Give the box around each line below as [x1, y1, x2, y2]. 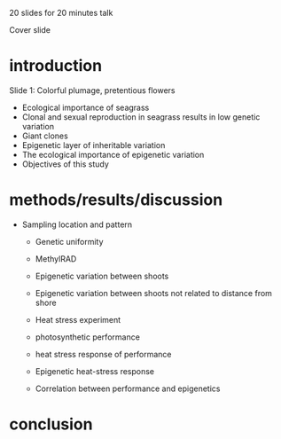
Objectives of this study [21, 159, 109, 169]
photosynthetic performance [35, 332, 140, 342]
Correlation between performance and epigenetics [35, 383, 221, 394]
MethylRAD [35, 253, 77, 264]
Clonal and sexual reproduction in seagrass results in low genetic [21, 111, 261, 122]
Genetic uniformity [35, 236, 104, 247]
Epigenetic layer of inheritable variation [21, 139, 166, 150]
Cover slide [9, 25, 51, 35]
